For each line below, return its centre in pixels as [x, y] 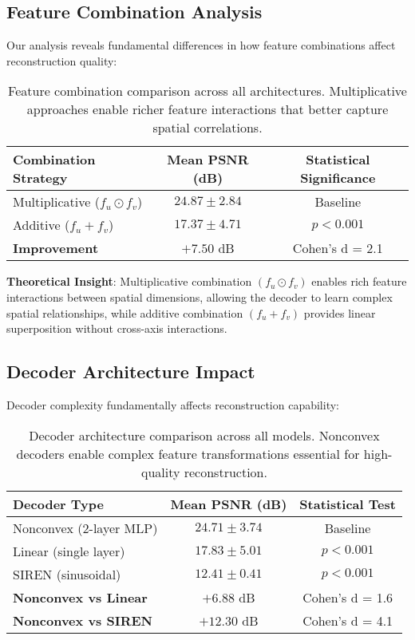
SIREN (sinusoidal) [67, 574]
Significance [338, 178]
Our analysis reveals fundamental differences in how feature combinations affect [201, 45]
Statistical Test [348, 504]
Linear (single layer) [69, 551]
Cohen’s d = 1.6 [348, 597]
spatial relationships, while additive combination [125, 312]
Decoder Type [58, 504]
